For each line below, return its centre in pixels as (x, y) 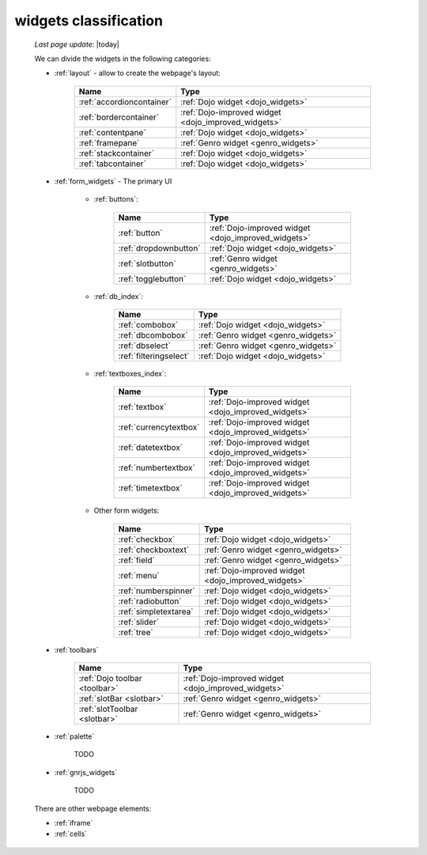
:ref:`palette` (74, 736)
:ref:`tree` (136, 632)
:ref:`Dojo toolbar (110, 679)
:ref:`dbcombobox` (153, 335)
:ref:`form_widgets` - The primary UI (113, 181)
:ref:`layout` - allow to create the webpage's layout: (137, 73)
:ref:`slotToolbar (108, 709)
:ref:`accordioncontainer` (125, 101)
